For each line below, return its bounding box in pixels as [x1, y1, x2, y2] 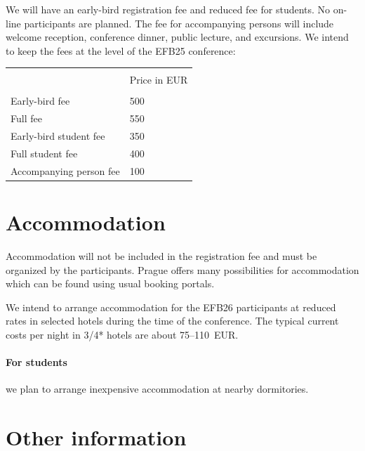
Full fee [11, 111, 42, 126]
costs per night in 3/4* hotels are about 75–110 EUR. [6, 327, 239, 342]
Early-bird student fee [11, 129, 105, 143]
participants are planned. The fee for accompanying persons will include [24, 15, 334, 30]
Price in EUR [129, 72, 188, 87]
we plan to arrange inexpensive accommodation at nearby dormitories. [6, 381, 309, 396]
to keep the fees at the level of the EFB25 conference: [6, 43, 236, 58]
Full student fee [11, 146, 78, 160]
